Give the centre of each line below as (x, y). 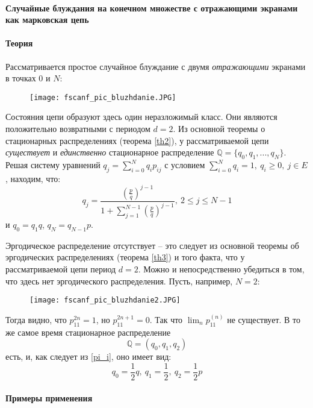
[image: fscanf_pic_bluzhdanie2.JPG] (105, 300)
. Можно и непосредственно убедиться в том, (221, 269)
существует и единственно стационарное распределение (110, 152)
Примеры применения (49, 397)
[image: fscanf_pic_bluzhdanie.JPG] (103, 97)
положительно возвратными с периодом (78, 129)
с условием (185, 165)
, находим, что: (33, 178)
